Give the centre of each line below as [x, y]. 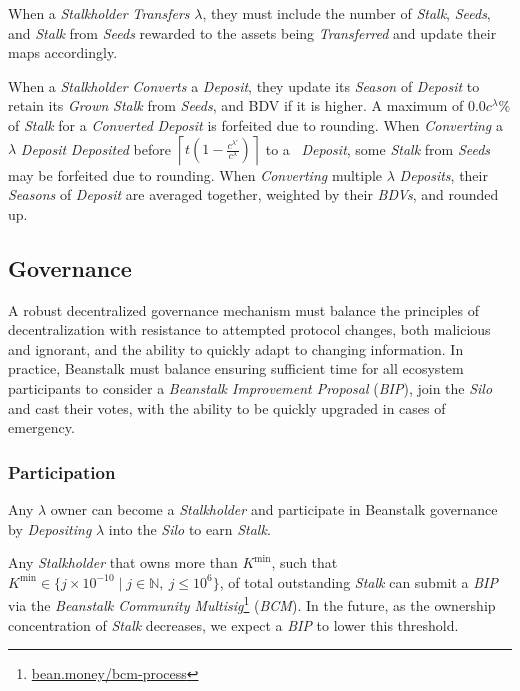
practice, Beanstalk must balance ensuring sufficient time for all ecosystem [236, 368]
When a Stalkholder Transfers [99, 13]
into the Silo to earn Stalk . [189, 528]
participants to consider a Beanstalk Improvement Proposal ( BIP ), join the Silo [250, 387]
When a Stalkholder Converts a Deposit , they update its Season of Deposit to [244, 85]
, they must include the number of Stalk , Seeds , [346, 13]
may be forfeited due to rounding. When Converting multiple [195, 174]
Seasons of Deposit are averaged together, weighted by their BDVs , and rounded [253, 194]
